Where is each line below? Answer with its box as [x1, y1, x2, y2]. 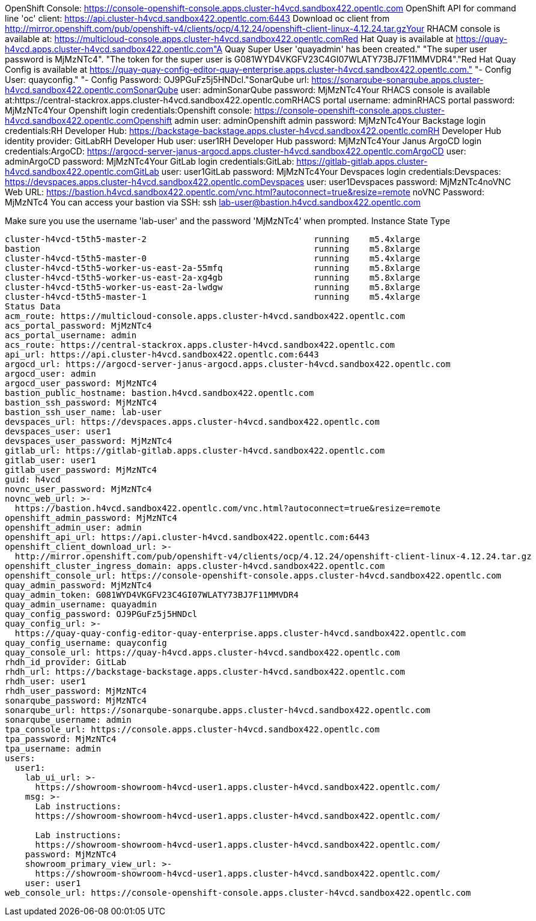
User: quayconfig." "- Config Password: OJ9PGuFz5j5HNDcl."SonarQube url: [5, 74, 309, 85]
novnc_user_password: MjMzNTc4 [5, 484, 152, 494]
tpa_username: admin [5, 744, 102, 753]
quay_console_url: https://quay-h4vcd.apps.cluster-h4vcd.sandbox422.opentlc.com [5, 648, 400, 657]
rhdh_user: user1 [5, 676, 86, 686]
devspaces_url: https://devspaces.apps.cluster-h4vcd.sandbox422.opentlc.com [5, 417, 380, 427]
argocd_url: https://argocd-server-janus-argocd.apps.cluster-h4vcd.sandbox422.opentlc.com [5, 359, 451, 369]
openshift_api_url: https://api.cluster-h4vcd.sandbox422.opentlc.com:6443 [5, 532, 370, 542]
